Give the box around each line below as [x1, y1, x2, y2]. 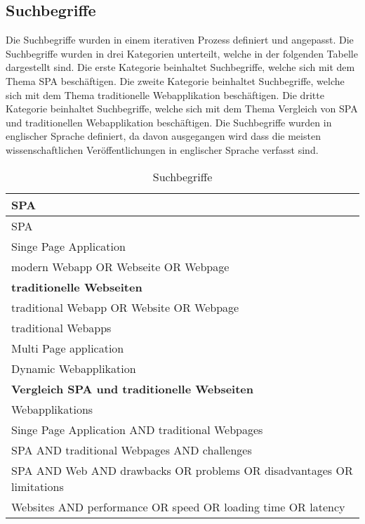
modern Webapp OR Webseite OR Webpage [11, 258, 230, 275]
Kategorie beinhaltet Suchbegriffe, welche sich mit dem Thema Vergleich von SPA [6, 101, 358, 116]
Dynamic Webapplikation [11, 360, 136, 376]
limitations [11, 478, 64, 494]
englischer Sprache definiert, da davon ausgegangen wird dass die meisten [6, 129, 321, 143]
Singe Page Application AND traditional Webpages [11, 421, 263, 438]
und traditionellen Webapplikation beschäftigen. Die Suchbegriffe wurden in [6, 114, 332, 129]
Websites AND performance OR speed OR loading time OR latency [11, 498, 345, 515]
